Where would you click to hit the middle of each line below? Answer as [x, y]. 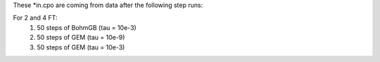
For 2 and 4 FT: [35, 18]
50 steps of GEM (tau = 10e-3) [81, 47]
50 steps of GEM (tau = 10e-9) [81, 38]
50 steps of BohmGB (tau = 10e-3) [87, 27]
